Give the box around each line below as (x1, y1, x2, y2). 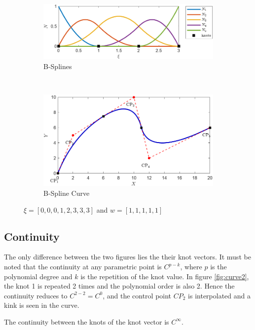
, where (180, 261, 202, 272)
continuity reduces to (4, 290, 68, 300)
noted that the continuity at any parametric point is (4, 261, 162, 272)
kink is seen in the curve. (4, 300, 79, 310)
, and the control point (103, 290, 172, 300)
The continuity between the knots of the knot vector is (4, 316, 169, 327)
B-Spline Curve (43, 188, 90, 198)
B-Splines (43, 61, 72, 72)
